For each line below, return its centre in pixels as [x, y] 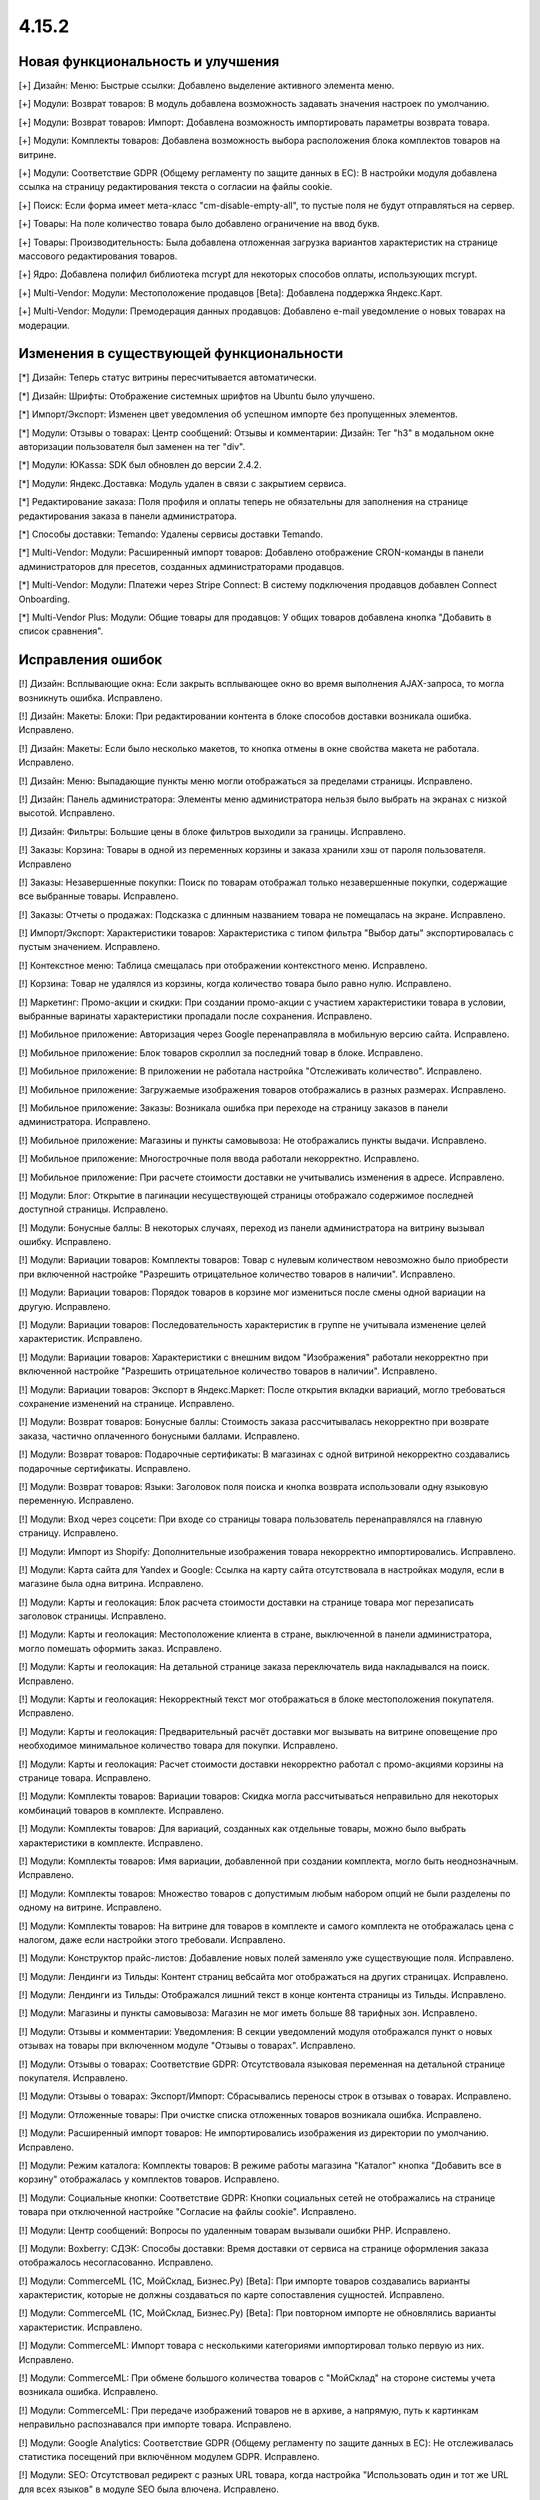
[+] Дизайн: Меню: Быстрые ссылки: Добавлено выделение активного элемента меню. [206, 86]
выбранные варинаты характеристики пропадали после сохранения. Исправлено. [195, 1016]
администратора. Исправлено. [84, 1122]
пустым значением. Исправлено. [89, 947]
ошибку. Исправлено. [65, 1242]
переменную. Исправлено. [76, 1501]
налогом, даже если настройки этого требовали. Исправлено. [152, 1939]
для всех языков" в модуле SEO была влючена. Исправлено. [149, 2489]
